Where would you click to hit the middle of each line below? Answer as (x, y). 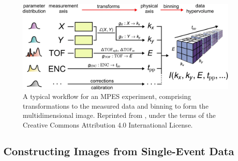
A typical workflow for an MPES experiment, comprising (107, 96)
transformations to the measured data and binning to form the (116, 105)
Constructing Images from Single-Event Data (119, 151)
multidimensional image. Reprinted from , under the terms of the (119, 115)
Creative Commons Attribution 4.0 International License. (108, 124)
